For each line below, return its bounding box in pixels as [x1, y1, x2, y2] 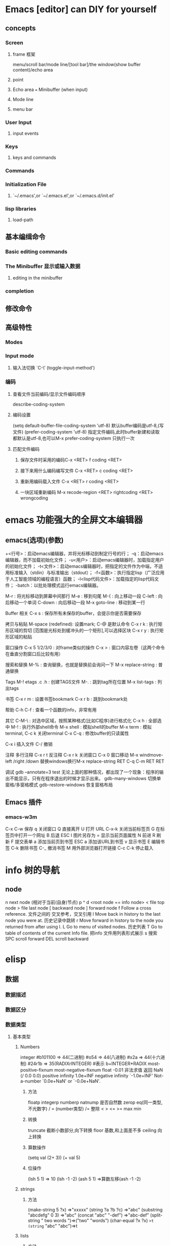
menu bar [12, 106, 33, 112]
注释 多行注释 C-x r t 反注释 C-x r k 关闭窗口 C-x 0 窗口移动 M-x [5, 752, 139, 758]
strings [20, 1186, 35, 1192]
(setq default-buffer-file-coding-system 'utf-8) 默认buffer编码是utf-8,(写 [12, 422, 164, 428]
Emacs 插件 [5, 798, 42, 806]
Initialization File [5, 181, 47, 188]
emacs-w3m [5, 814, 38, 821]
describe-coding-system [12, 401, 65, 407]
